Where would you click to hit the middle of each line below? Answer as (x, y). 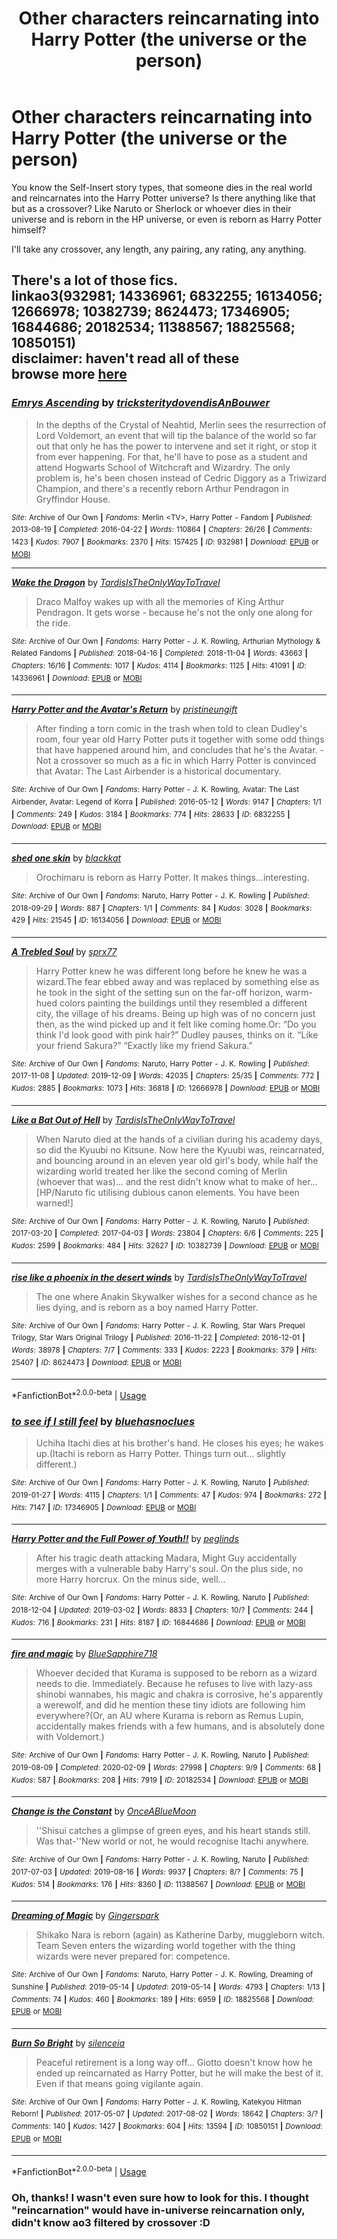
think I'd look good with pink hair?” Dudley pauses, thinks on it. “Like (177, 1034)
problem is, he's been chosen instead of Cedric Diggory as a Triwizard (181, 478)
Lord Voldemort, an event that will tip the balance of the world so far (176, 435)
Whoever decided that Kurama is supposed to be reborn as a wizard (176, 1673)
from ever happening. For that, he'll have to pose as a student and (171, 456)
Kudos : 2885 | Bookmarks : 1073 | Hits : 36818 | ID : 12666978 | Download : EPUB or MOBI (166, 1088)
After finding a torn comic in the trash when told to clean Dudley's (171, 729)
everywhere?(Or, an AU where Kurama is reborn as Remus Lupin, (169, 1716)
